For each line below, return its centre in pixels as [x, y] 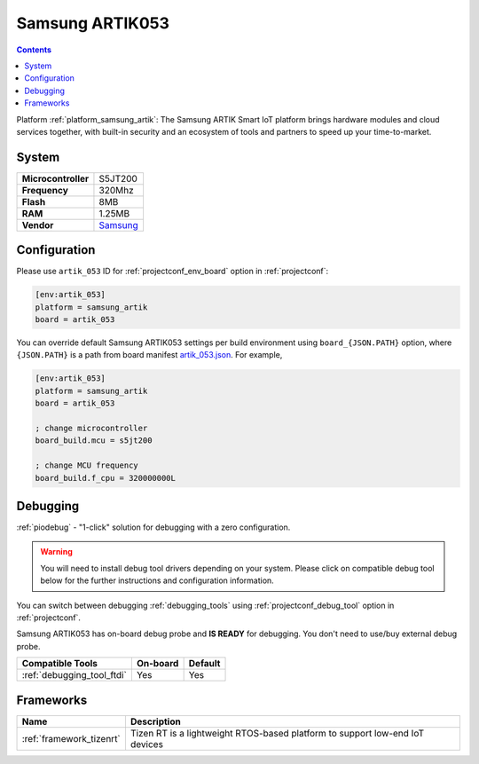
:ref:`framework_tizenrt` [71, 738]
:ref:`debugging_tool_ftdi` [75, 675]
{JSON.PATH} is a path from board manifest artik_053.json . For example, [149, 355]
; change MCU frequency [87, 465]
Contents [34, 50]
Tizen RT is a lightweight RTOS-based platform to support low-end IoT [277, 733]
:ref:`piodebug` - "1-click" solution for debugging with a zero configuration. [153, 527]
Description [155, 721]
